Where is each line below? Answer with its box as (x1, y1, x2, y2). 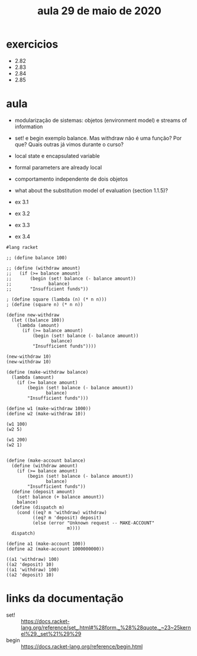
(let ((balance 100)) (11, 317, 65, 323)
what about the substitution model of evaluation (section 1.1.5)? (14, 187, 169, 194)
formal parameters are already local (14, 163, 102, 171)
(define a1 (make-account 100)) (6, 541, 86, 547)
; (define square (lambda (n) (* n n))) (6, 296, 108, 302)
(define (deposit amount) (11, 488, 76, 494)
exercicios (6, 37, 59, 51)
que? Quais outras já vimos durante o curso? (14, 141, 124, 148)
